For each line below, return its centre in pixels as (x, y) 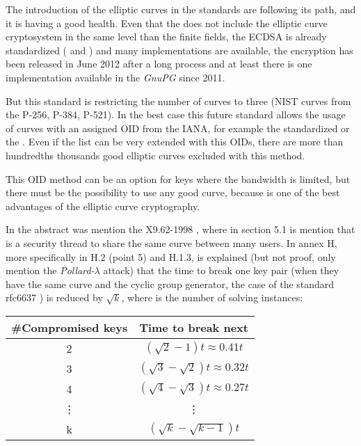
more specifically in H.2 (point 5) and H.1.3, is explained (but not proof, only (171, 256)
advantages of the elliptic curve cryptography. (103, 206)
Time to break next (194, 327)
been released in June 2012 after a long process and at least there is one (159, 64)
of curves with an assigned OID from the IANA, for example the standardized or (178, 128)
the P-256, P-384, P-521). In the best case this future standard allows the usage (176, 114)
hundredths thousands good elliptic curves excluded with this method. (155, 155)
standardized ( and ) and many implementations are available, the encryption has (179, 50)
